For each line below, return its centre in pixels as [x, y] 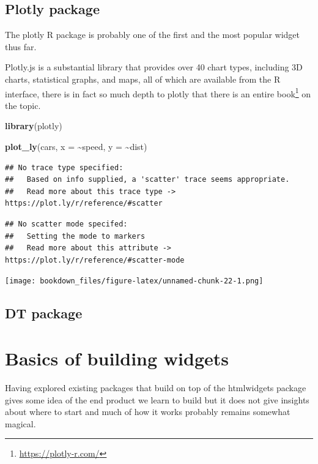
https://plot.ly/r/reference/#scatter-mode [95, 260]
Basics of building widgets [117, 358]
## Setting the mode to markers [75, 236]
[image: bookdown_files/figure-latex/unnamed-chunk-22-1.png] [134, 281]
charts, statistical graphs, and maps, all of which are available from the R [143, 79]
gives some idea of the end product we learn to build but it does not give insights [157, 399]
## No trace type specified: [64, 167]
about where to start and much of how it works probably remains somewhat [148, 412]
